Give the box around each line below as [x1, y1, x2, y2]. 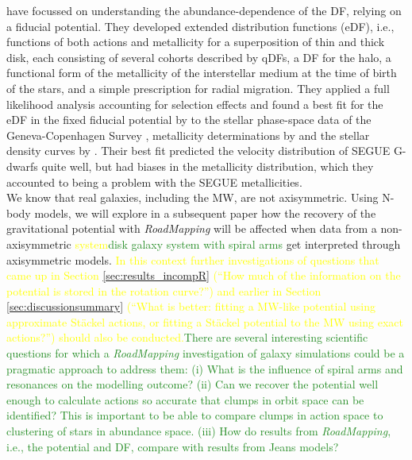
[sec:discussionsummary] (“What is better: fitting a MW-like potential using [6, 298, 375, 315]
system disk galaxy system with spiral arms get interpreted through [75, 235, 401, 252]
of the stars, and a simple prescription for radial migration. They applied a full [6, 79, 390, 96]
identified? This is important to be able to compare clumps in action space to [6, 407, 383, 423]
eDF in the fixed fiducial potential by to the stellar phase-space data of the [6, 111, 372, 128]
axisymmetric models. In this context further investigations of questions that [6, 251, 379, 268]
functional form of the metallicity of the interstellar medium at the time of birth [6, 64, 397, 81]
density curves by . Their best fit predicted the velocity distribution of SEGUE [6, 142, 391, 159]
